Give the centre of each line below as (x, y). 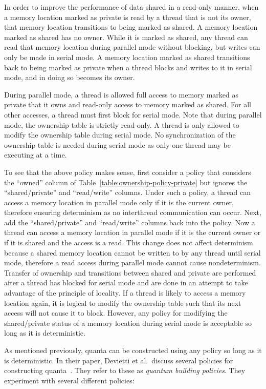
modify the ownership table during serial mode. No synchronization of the (120, 135)
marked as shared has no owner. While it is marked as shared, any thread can (126, 37)
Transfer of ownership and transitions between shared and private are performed (130, 272)
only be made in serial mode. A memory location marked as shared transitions (127, 57)
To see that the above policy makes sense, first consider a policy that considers (128, 172)
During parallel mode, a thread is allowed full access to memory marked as (121, 94)
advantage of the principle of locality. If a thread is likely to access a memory (125, 293)
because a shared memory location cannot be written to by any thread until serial (132, 252)
